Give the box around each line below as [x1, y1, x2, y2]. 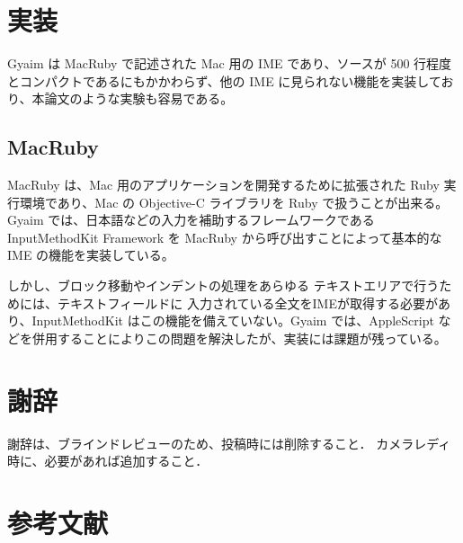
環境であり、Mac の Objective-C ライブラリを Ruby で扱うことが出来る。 [19, 192, 449, 211]
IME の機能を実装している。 [7, 245, 174, 264]
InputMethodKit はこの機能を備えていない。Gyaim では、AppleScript [31, 311, 434, 330]
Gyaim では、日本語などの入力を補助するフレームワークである [7, 210, 375, 229]
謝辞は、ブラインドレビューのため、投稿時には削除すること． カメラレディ [7, 433, 451, 452]
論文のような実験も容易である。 [44, 89, 234, 108]
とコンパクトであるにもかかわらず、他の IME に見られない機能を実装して [7, 71, 441, 90]
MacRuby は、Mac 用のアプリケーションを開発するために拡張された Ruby [7, 175, 440, 194]
